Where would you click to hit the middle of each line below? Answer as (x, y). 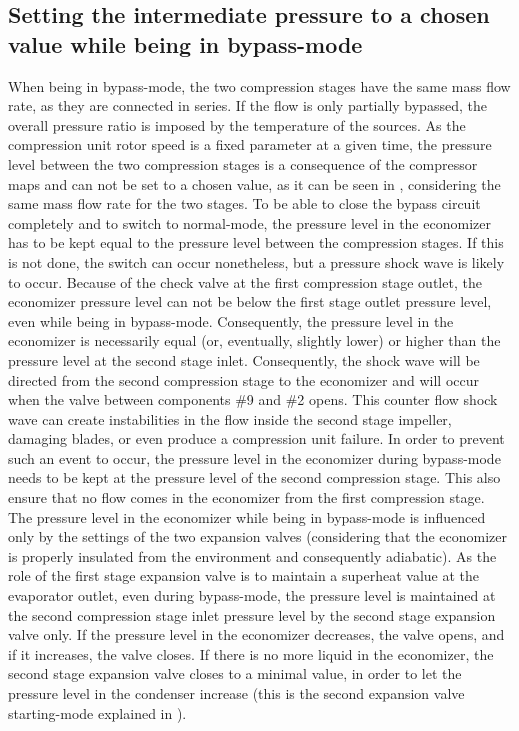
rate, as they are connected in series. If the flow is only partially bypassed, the (247, 105)
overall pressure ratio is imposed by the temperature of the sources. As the (237, 124)
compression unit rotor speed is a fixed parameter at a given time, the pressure (250, 144)
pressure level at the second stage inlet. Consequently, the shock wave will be (244, 359)
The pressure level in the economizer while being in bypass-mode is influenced (247, 516)
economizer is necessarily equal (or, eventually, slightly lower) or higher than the (254, 340)
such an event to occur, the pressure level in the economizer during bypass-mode (254, 457)
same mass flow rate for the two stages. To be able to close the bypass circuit (244, 203)
